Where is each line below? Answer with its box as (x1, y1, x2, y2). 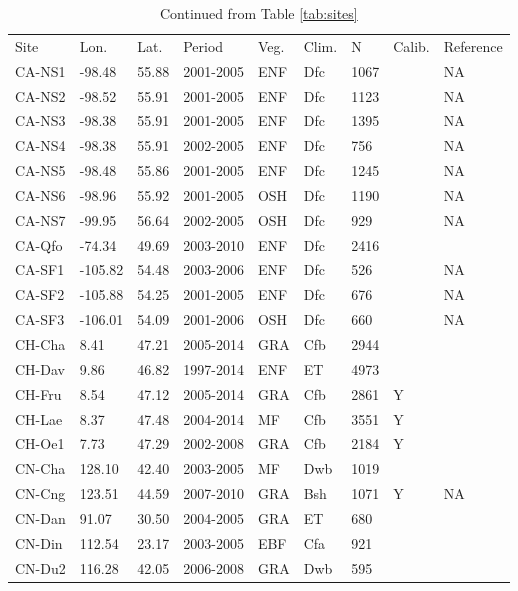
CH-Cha (15, 333, 66, 354)
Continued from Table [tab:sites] (159, 3, 358, 23)
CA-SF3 (15, 309, 65, 330)
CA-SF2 (15, 284, 65, 305)
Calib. (393, 35, 430, 56)
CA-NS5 (15, 160, 66, 181)
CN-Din (15, 532, 63, 553)
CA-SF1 (15, 259, 65, 280)
